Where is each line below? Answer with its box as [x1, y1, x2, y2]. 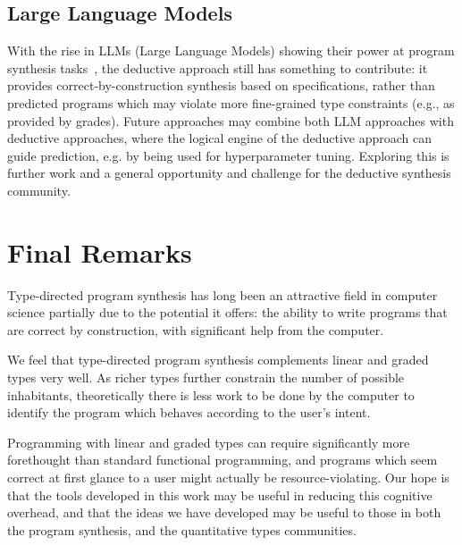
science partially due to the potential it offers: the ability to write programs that [7, 303, 448, 322]
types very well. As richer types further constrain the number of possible [7, 368, 405, 387]
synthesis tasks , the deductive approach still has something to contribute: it [7, 58, 428, 77]
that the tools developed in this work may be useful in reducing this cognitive [7, 485, 433, 504]
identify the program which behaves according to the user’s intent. [7, 403, 371, 422]
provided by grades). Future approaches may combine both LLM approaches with [7, 111, 454, 130]
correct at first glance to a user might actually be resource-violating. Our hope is [7, 468, 449, 487]
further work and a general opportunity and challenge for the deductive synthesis [7, 163, 451, 182]
